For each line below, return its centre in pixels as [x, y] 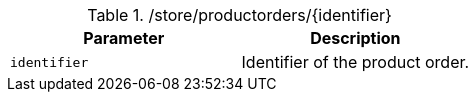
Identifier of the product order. [355, 62]
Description [355, 38]
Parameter [124, 38]
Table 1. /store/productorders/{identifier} [239, 15]
